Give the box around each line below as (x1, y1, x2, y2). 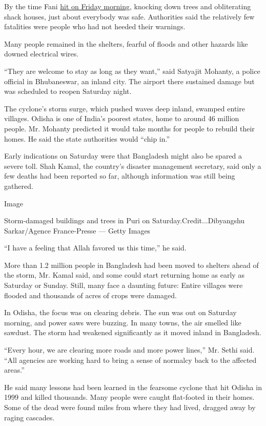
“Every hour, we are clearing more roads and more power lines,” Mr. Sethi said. (4, 344, 255, 355)
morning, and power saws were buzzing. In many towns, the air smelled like (4, 317, 241, 327)
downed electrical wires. (4, 48, 79, 59)
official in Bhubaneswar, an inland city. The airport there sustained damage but (4, 75, 255, 86)
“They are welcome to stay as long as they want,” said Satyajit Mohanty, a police (4, 65, 260, 76)
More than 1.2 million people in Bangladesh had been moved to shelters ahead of (4, 259, 259, 270)
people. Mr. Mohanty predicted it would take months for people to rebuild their (4, 123, 255, 133)
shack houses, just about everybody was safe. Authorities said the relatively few (4, 11, 255, 22)
